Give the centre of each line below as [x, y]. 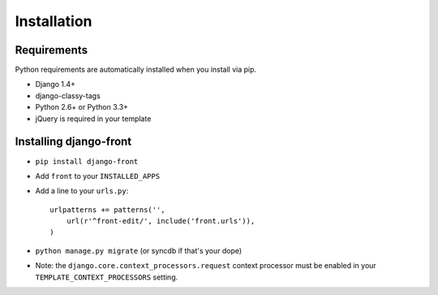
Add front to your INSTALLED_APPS [98, 176]
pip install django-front [87, 161]
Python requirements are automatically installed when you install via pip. [136, 70]
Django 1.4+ [56, 85]
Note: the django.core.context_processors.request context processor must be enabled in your [206, 266]
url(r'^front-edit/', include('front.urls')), [161, 221]
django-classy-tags [68, 95]
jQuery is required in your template [93, 119]
